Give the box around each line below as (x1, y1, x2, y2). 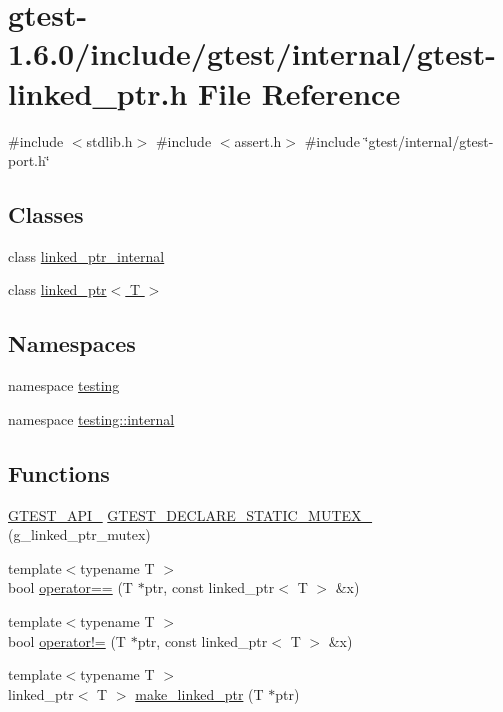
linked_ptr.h (8, 72, 188, 113)
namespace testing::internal (8, 408, 175, 429)
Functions (8, 457, 110, 488)
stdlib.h (86, 130, 133, 151)
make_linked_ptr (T (135, 683, 264, 704)
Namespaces (8, 328, 136, 359)
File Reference (198, 72, 401, 113)
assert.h (234, 130, 282, 151)
